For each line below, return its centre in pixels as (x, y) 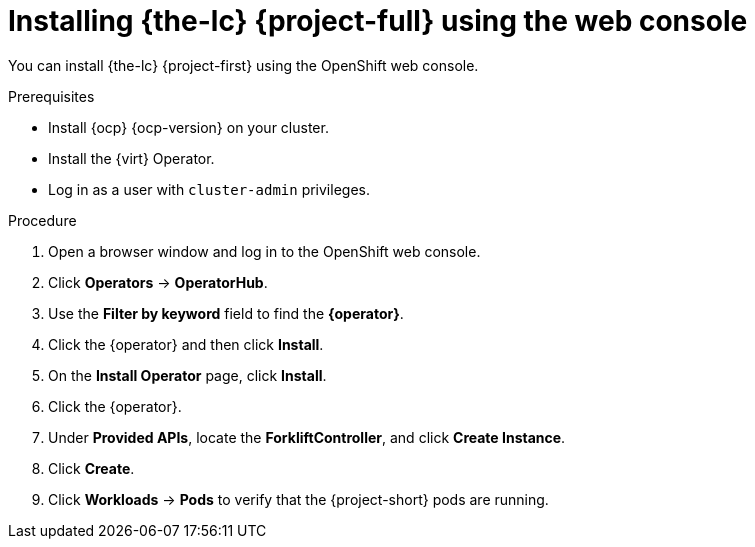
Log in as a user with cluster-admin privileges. (209, 189)
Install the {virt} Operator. (131, 158)
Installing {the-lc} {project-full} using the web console (378, 21)
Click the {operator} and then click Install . (186, 344)
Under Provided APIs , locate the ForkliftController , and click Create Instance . (307, 437)
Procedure (42, 220)
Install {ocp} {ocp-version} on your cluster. (188, 127)
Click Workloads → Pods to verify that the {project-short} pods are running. (298, 499)
